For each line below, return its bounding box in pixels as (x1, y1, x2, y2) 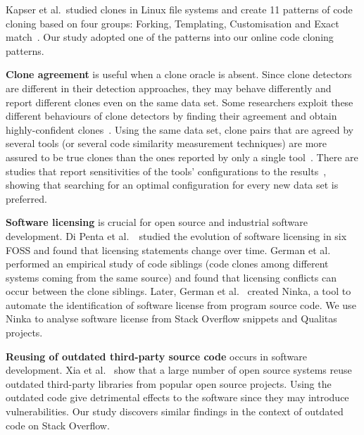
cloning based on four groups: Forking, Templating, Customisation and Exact (6, 15, 339, 30)
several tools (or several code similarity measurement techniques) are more (6, 136, 327, 151)
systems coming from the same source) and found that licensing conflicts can (6, 270, 337, 284)
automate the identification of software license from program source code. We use (6, 297, 356, 312)
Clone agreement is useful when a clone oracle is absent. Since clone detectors (6, 67, 352, 82)
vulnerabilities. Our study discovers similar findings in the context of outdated (6, 404, 344, 419)
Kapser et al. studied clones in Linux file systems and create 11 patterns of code (6, 2, 353, 16)
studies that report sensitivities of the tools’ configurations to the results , (6, 163, 327, 178)
